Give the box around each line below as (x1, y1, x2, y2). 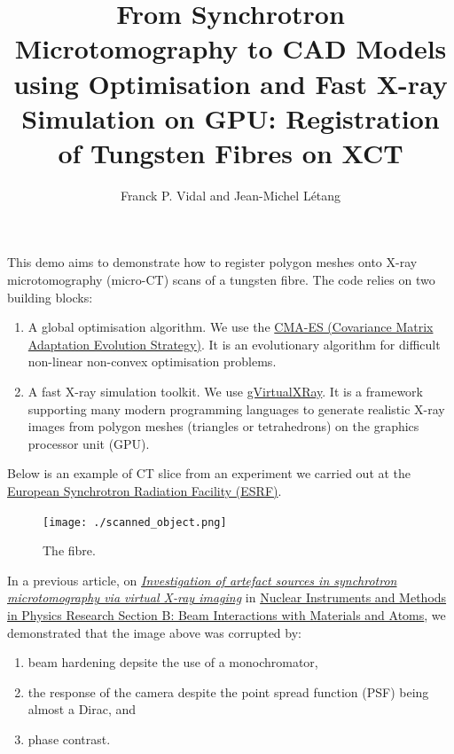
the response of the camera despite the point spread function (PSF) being (27, 682, 429, 701)
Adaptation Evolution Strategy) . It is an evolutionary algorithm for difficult (27, 334, 441, 353)
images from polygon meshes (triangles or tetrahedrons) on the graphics (27, 417, 419, 436)
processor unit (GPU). (27, 434, 150, 452)
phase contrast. (27, 730, 111, 748)
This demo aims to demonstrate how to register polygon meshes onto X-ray (7, 253, 418, 271)
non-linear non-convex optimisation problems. (27, 352, 277, 371)
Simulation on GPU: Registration (21, 99, 440, 136)
